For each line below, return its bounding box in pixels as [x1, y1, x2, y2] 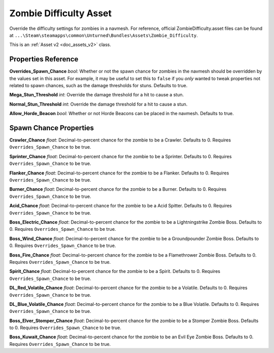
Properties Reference [9, 55, 79, 63]
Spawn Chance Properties [9, 124, 94, 132]
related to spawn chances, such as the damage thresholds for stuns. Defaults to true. [9, 83, 188, 89]
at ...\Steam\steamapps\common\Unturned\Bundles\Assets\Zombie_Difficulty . [9, 32, 198, 38]
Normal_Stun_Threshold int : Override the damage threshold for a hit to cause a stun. [9, 101, 188, 107]
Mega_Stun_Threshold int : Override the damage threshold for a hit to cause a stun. [9, 92, 184, 98]
